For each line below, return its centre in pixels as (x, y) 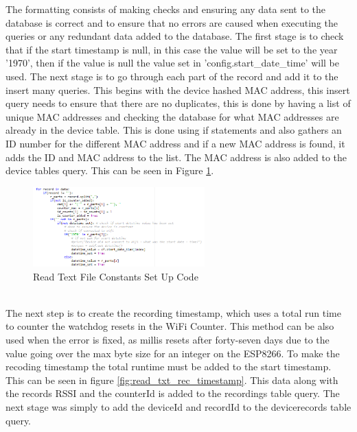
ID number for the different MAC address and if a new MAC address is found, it (175, 143)
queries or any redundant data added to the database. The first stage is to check (175, 36)
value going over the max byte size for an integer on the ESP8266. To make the (173, 353)
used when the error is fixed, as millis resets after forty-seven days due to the (168, 340)
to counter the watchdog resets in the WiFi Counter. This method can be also (170, 326)
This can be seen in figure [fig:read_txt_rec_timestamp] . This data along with (172, 380)
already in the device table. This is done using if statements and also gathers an (174, 130)
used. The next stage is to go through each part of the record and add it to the (172, 76)
